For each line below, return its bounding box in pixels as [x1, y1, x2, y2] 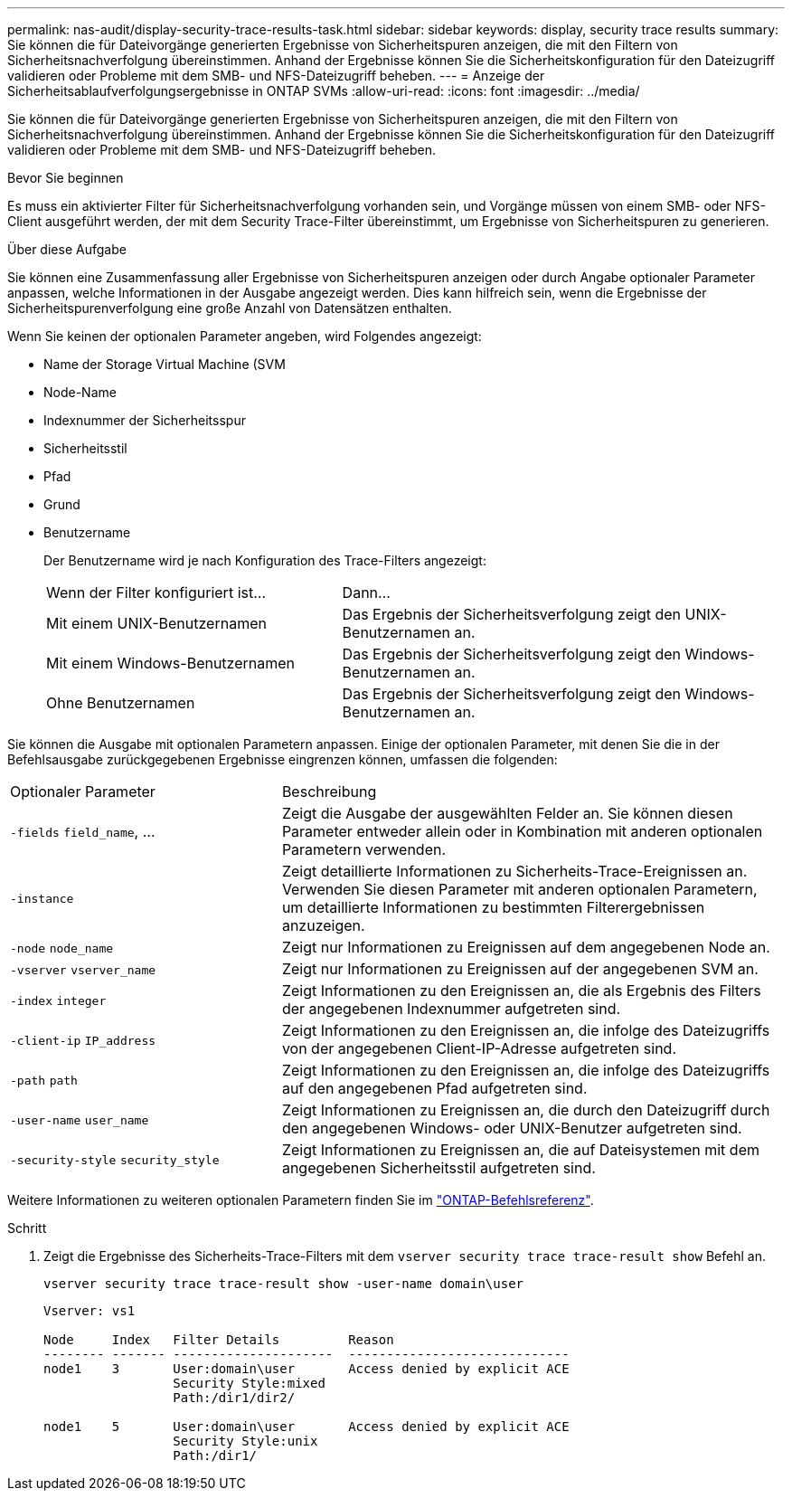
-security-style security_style [10, 1153, 220, 1167]
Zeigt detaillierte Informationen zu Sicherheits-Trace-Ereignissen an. [281, 862, 748, 880]
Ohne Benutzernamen [46, 694, 195, 712]
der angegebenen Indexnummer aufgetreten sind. [281, 1000, 621, 1018]
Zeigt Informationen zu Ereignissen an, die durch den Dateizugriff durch [281, 1101, 770, 1119]
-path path [10, 1074, 78, 1087]
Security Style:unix [173, 1434, 318, 1448]
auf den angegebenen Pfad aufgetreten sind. [281, 1079, 588, 1097]
